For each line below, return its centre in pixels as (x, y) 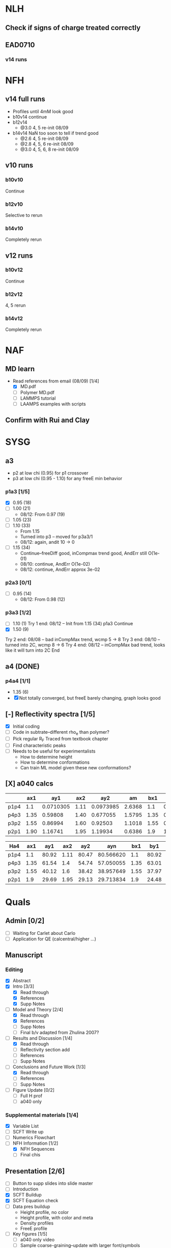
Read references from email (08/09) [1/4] (56, 381)
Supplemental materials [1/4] (42, 1115)
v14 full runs (25, 99)
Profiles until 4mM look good (43, 111)
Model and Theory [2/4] (38, 1009)
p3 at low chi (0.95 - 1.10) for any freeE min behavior (67, 479)
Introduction (25, 1189)
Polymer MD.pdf (37, 392)
